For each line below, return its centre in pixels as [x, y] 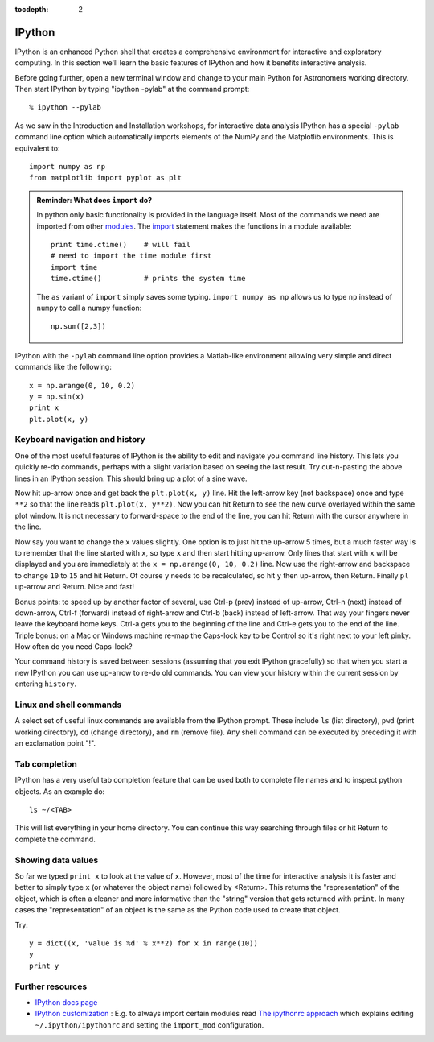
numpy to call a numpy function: [89, 308]
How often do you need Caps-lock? [74, 647]
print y [44, 966]
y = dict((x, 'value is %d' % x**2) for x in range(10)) [144, 943]
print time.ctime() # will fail [121, 244]
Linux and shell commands [68, 705]
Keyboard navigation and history [80, 440]
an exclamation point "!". [55, 743]
